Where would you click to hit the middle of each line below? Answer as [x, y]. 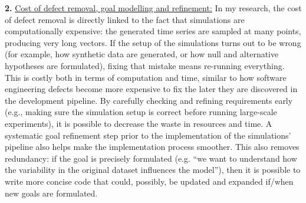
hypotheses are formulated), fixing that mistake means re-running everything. [145, 65]
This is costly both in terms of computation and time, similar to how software [146, 77]
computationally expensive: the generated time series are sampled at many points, [153, 31]
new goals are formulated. [51, 193]
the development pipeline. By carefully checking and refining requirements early [149, 100]
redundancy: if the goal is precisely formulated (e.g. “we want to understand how [151, 158]
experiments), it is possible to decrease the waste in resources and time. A [139, 123]
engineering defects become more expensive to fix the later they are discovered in [151, 89]
